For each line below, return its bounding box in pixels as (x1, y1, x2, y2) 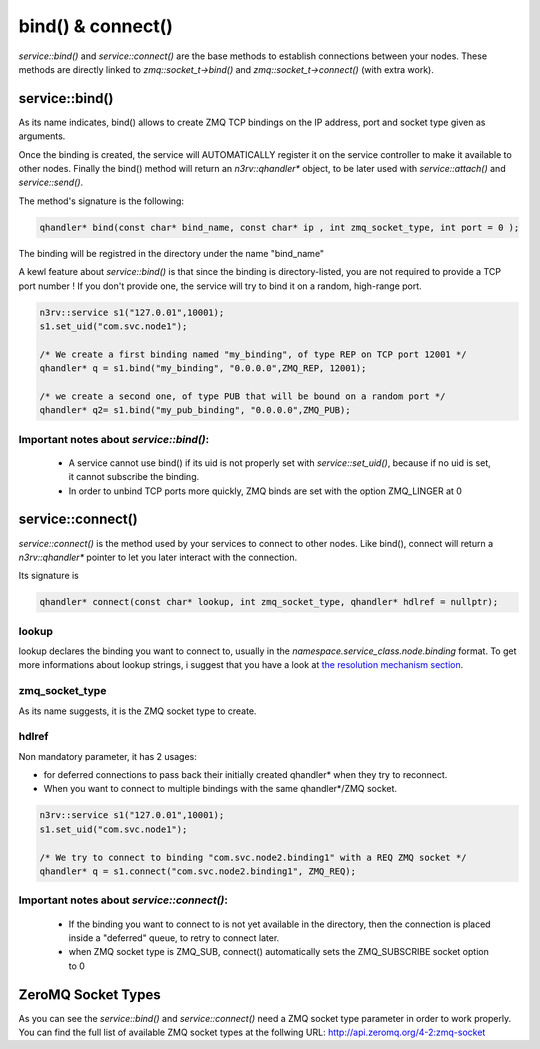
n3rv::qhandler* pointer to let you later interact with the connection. (18, 551, 298, 563)
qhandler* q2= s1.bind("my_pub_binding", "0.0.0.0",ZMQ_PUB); (39, 405, 351, 416)
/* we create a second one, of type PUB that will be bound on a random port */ (39, 390, 446, 402)
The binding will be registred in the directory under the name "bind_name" (18, 247, 325, 259)
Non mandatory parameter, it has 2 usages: (18, 750, 197, 762)
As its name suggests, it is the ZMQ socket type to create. (18, 705, 257, 717)
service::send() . (18, 176, 84, 189)
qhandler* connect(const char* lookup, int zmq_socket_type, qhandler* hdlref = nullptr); (39, 596, 499, 608)
